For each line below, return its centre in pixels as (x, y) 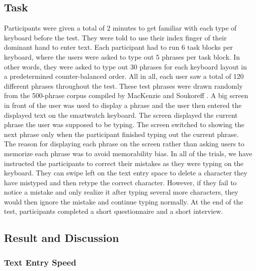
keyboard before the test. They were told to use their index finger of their (115, 37)
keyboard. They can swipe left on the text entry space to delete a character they (126, 173)
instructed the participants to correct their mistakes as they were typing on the (124, 163)
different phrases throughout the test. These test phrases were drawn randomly (124, 85)
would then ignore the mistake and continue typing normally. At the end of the (124, 201)
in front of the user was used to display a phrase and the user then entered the (123, 105)
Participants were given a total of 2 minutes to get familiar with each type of (120, 28)
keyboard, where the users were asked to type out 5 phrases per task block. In (122, 56)
